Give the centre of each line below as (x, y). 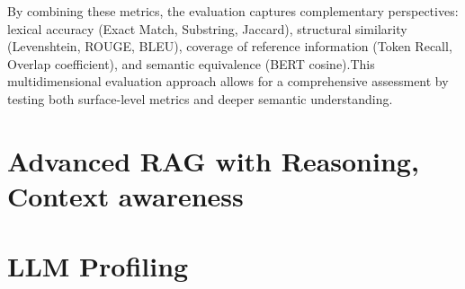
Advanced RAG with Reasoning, (213, 160)
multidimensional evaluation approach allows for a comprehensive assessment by (228, 81)
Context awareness (125, 195)
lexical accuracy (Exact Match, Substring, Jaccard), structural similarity (207, 28)
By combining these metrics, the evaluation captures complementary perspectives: (233, 11)
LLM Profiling (98, 266)
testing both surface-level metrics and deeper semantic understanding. (200, 98)
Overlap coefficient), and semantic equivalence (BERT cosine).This (191, 63)
